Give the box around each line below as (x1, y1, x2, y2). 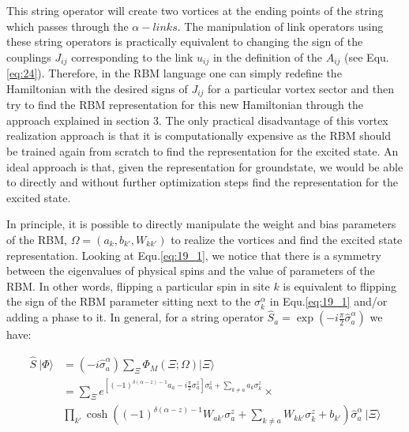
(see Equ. (344, 48, 389, 65)
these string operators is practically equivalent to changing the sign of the (6, 33, 363, 50)
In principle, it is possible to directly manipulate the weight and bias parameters (6, 216, 396, 232)
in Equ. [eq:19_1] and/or (269, 293, 388, 310)
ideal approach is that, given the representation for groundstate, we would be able (6, 158, 403, 175)
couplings (6, 48, 51, 65)
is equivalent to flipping (283, 277, 396, 294)
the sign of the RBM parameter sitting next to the (6, 293, 251, 310)
